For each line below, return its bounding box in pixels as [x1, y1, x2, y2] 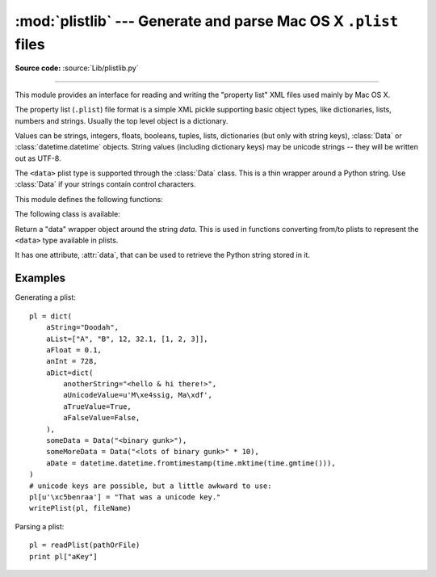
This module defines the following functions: [15, 194, 163, 204]
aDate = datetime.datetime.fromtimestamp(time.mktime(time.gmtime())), [45, 458, 336, 468]
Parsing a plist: [15, 521, 65, 531]
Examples [15, 272, 66, 285]
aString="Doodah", [45, 323, 119, 332]
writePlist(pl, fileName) [29, 503, 132, 513]
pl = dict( [29, 311, 73, 321]
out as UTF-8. [15, 154, 61, 163]
